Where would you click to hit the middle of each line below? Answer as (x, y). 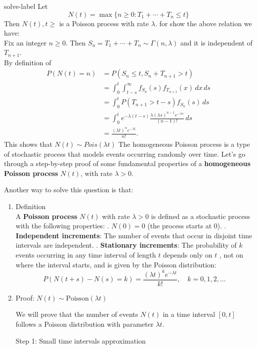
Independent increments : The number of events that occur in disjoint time (134, 235)
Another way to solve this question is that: (69, 190)
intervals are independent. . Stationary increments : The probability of (126, 245)
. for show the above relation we (203, 23)
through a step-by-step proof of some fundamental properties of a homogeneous (127, 163)
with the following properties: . (62, 226)
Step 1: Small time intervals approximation (81, 340)
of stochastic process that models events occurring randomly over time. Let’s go (125, 153)
